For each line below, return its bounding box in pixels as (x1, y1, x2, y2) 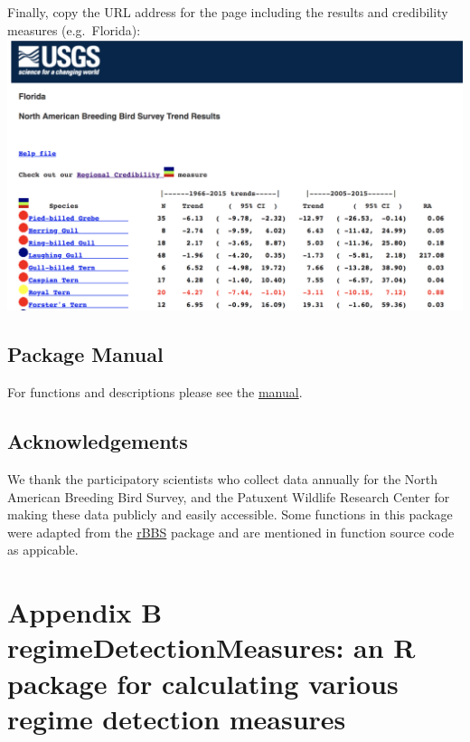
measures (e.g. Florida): (7, 20, 141, 39)
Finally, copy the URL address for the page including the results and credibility (7, 3, 448, 21)
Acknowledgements (7, 427, 188, 455)
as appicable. (7, 540, 79, 559)
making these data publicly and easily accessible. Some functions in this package (7, 505, 453, 524)
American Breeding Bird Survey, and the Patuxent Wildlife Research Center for (7, 487, 450, 506)
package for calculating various (7, 664, 399, 701)
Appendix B (7, 594, 163, 631)
